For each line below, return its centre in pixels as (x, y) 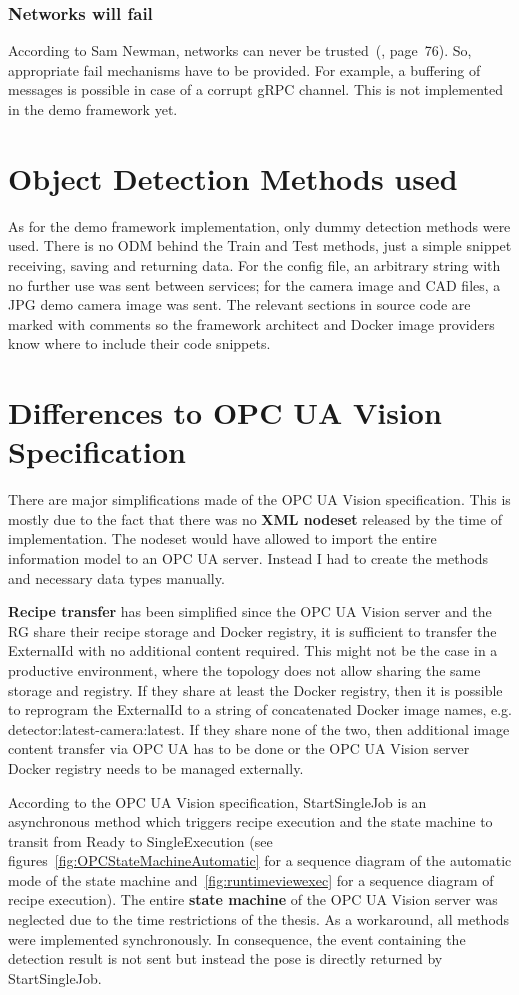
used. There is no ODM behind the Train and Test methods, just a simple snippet (260, 245)
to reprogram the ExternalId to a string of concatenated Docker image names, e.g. (260, 709)
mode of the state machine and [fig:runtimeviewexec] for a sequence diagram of (251, 879)
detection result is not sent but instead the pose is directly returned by (225, 958)
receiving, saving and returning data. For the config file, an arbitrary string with (254, 264)
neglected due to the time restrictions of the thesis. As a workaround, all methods (259, 919)
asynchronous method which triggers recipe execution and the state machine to (250, 821)
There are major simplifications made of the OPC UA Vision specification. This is (259, 499)
